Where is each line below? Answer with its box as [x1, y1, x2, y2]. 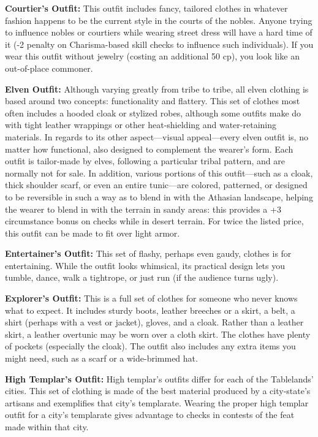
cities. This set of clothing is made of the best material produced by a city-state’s [5, 384, 311, 397]
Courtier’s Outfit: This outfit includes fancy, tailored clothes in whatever [5, 2, 288, 14]
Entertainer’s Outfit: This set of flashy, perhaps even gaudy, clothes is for [5, 247, 292, 260]
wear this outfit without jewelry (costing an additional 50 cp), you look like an [5, 50, 300, 63]
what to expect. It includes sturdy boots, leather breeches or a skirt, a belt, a [5, 303, 295, 316]
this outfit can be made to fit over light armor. [5, 226, 180, 239]
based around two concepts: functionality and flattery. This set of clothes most [5, 94, 300, 107]
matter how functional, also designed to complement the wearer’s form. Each [5, 142, 293, 155]
